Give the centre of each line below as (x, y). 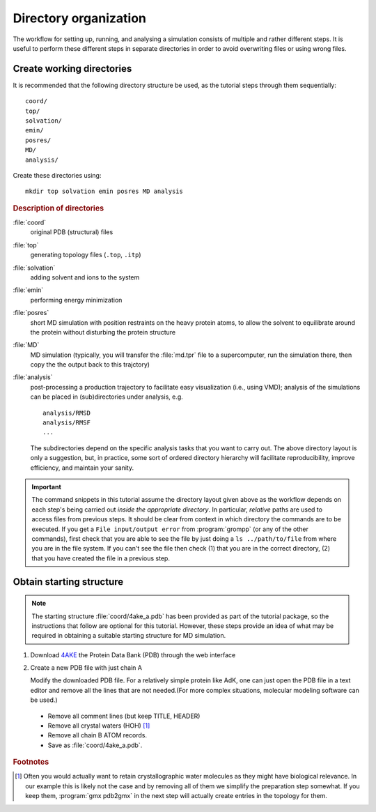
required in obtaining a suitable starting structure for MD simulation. (129, 636)
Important (47, 487)
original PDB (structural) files (72, 232)
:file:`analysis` (33, 377)
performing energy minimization (76, 300)
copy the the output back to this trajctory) (90, 365)
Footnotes (31, 762)
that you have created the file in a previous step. (101, 558)
